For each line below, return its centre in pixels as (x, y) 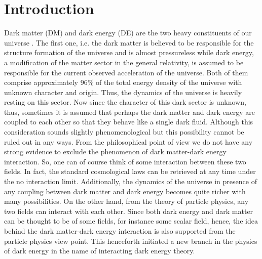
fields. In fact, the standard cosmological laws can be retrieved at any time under (130, 171)
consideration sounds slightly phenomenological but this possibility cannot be (124, 132)
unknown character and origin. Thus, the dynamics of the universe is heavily (123, 92)
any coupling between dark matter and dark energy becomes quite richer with (125, 191)
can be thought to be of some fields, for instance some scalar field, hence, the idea (131, 221)
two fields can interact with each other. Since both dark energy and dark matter (129, 211)
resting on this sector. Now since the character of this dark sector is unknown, (125, 102)
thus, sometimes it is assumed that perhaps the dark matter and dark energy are (130, 112)
